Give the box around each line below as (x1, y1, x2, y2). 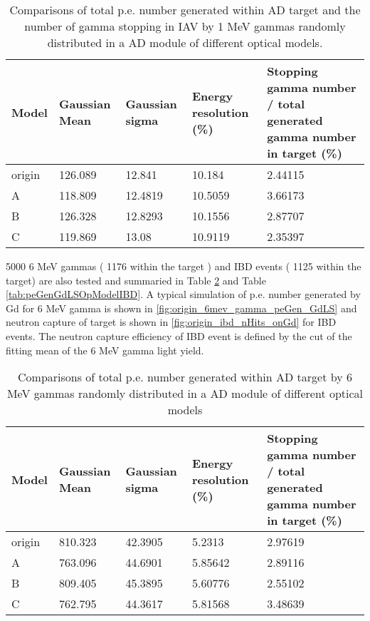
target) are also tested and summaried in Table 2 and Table (6, 272, 266, 287)
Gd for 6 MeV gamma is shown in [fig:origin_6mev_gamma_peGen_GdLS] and (6, 300, 357, 315)
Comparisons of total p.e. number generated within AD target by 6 (18, 369, 352, 386)
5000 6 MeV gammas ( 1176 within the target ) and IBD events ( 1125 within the (6, 259, 361, 273)
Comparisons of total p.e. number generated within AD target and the (9, 1, 361, 18)
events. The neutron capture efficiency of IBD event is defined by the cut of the (6, 328, 352, 343)
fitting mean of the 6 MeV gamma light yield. (6, 342, 204, 357)
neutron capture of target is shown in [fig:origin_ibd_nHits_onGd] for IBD (6, 314, 337, 329)
